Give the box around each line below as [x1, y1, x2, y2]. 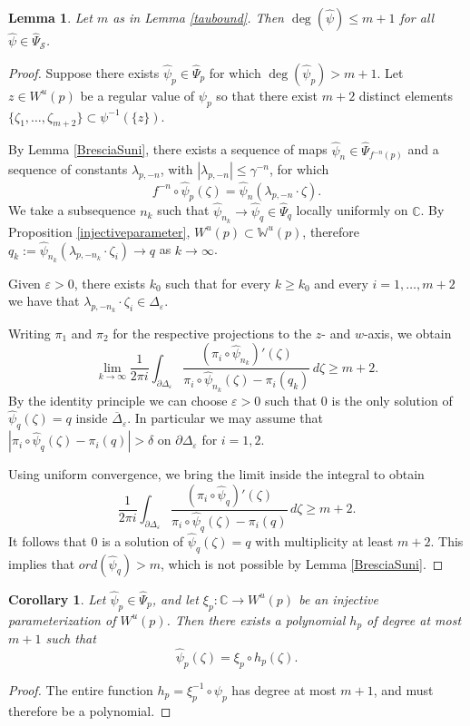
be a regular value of [80, 85, 195, 104]
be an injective [299, 589, 378, 608]
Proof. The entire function [8, 680, 153, 699]
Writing [8, 323, 51, 342]
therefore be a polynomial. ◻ [8, 701, 171, 720]
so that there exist [216, 85, 318, 104]
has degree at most [231, 680, 337, 699]
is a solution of [102, 531, 184, 550]
